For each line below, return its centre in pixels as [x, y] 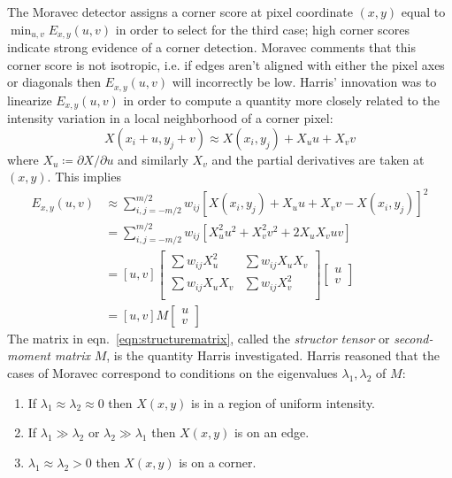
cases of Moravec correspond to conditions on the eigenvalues [172, 373]
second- [414, 338]
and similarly [153, 159]
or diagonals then [54, 82]
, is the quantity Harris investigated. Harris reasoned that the [273, 355]
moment [29, 355]
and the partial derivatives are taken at [318, 159]
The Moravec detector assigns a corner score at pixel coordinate [180, 12]
